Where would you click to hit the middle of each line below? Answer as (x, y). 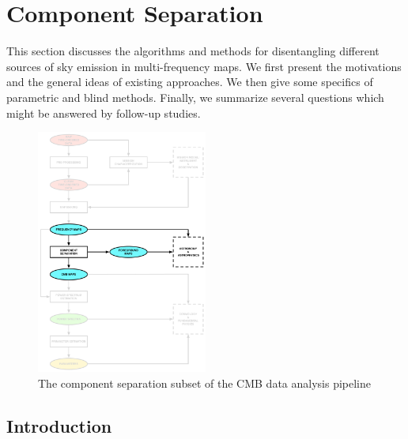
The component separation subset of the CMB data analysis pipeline (205, 383)
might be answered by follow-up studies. (104, 113)
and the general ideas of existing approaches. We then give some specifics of (190, 82)
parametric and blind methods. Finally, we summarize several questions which (195, 97)
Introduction (59, 425)
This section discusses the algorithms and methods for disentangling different (193, 51)
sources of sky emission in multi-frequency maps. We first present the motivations (204, 66)
